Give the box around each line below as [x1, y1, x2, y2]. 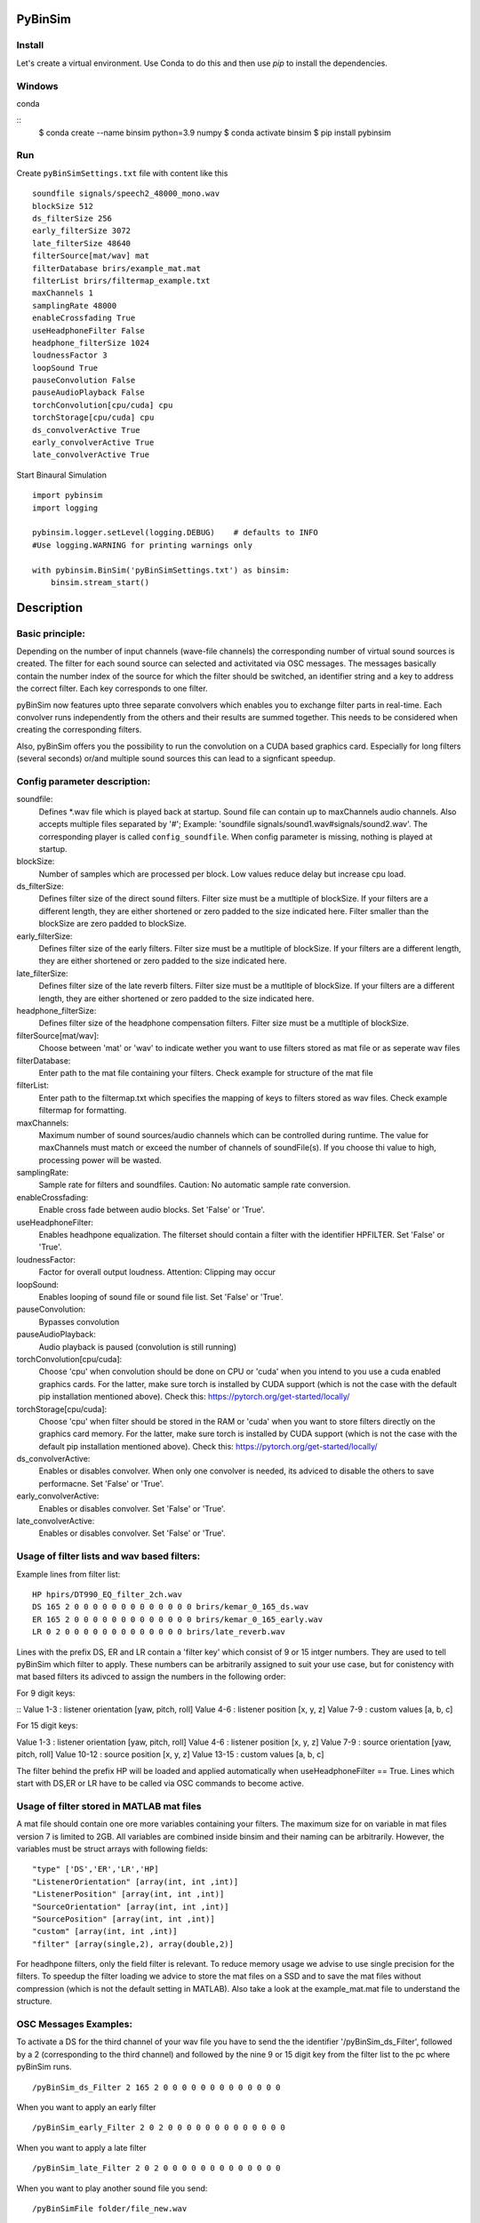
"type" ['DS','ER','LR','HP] [32, 1864, 159, 1874]
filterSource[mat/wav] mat [32, 251, 150, 261]
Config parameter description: [16, 774, 151, 787]
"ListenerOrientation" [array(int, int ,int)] [32, 1876, 239, 1887]
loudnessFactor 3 [32, 350, 108, 360]
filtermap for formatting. [38, 1105, 127, 1116]
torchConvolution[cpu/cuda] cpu [32, 400, 173, 410]
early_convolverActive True [32, 437, 155, 448]
